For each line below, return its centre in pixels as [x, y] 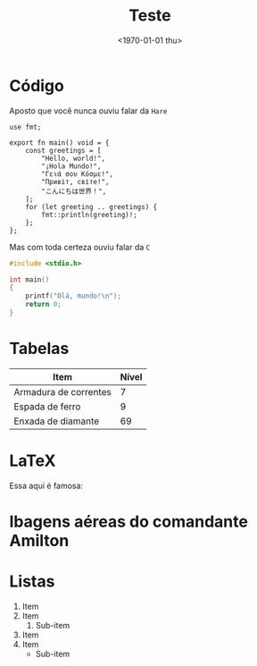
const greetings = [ [63, 150]
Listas [32, 582]
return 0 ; [44, 305]
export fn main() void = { [59, 143]
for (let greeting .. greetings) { [91, 207]
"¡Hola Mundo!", [71, 166]
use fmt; [25, 127]
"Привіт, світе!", [75, 181]
